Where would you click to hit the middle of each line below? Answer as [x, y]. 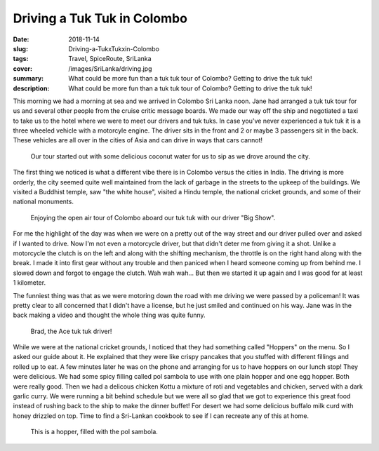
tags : [21, 59]
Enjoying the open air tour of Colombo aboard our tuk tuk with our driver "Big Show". [153, 217]
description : [31, 88]
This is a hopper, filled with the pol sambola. [94, 432]
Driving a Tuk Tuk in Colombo [100, 18]
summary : [28, 79]
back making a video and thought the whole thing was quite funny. [109, 315]
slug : [20, 48]
